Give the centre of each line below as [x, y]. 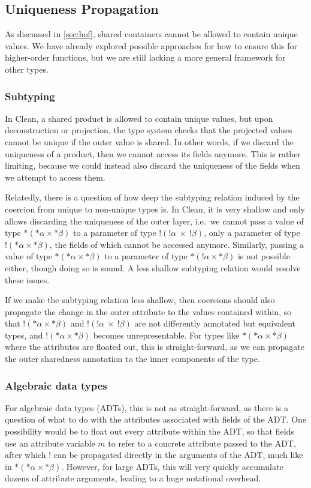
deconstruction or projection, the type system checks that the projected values [149, 130]
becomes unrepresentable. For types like [166, 335]
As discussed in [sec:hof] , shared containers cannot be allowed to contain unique [151, 34]
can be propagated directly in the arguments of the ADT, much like [178, 455]
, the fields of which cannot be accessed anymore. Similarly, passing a [176, 244]
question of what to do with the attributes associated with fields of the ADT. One [156, 419]
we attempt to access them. [55, 177]
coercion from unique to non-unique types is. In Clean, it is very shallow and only [155, 209]
